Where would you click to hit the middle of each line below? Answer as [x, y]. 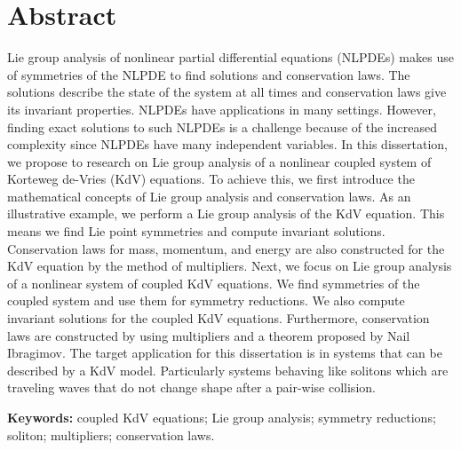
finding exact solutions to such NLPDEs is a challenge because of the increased [222, 126]
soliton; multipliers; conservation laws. [111, 434]
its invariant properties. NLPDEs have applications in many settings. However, [222, 109]
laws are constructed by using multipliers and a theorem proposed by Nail [209, 335]
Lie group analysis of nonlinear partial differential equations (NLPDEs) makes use [230, 57]
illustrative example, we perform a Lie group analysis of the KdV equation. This [226, 213]
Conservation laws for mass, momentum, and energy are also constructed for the [226, 248]
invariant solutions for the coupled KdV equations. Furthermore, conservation [219, 318]
